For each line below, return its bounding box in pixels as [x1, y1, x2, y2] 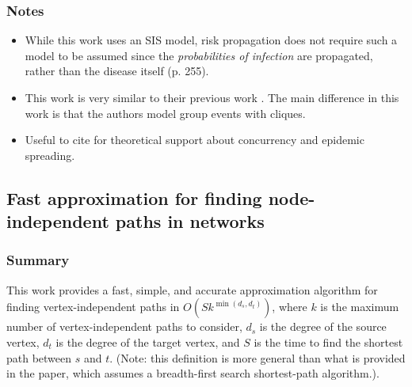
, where [272, 298, 307, 315]
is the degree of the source [259, 318, 387, 335]
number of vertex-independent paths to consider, [6, 318, 242, 335]
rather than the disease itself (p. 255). [25, 63, 209, 79]
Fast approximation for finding [6, 185, 262, 210]
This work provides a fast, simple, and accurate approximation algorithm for [6, 281, 378, 298]
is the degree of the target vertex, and [55, 333, 240, 350]
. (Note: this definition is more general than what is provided [109, 349, 406, 366]
